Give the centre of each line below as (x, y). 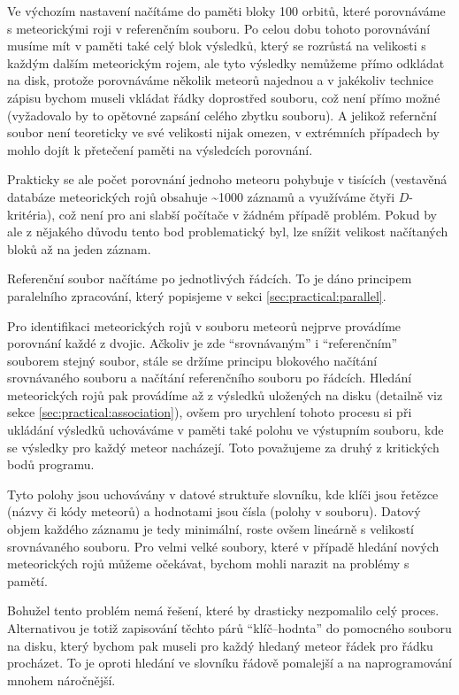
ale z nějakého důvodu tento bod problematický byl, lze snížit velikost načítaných (228, 232)
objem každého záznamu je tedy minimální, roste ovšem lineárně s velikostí (211, 529)
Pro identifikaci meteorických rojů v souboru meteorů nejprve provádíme (204, 325)
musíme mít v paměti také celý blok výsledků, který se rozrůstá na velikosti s (217, 46)
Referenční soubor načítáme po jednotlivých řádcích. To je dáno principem (210, 278)
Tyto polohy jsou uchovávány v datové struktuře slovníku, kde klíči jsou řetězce (223, 494)
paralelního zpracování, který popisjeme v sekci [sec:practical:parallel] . (197, 295)
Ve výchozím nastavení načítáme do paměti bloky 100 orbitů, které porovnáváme (226, 11)
